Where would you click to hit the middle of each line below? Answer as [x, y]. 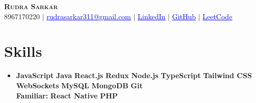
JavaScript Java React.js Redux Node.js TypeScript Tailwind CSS [134, 75]
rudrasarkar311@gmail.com [89, 16]
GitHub [184, 16]
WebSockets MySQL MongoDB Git [79, 85]
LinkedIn [152, 16]
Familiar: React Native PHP [67, 95]
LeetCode [217, 16]
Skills [23, 51]
